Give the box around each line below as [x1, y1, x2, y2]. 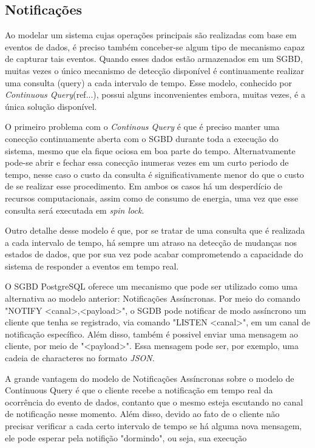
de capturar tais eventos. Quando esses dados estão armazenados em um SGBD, [5, 52, 303, 65]
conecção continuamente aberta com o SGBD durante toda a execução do [5, 132, 279, 144]
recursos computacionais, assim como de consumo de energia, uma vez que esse [5, 191, 299, 204]
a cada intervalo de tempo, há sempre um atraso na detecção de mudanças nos [5, 236, 297, 248]
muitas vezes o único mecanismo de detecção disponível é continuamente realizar [5, 64, 305, 76]
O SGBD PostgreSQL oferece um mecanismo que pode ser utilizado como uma [5, 280, 298, 293]
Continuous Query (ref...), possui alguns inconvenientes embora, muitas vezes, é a [5, 88, 305, 101]
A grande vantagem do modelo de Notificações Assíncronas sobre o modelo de [5, 372, 294, 384]
